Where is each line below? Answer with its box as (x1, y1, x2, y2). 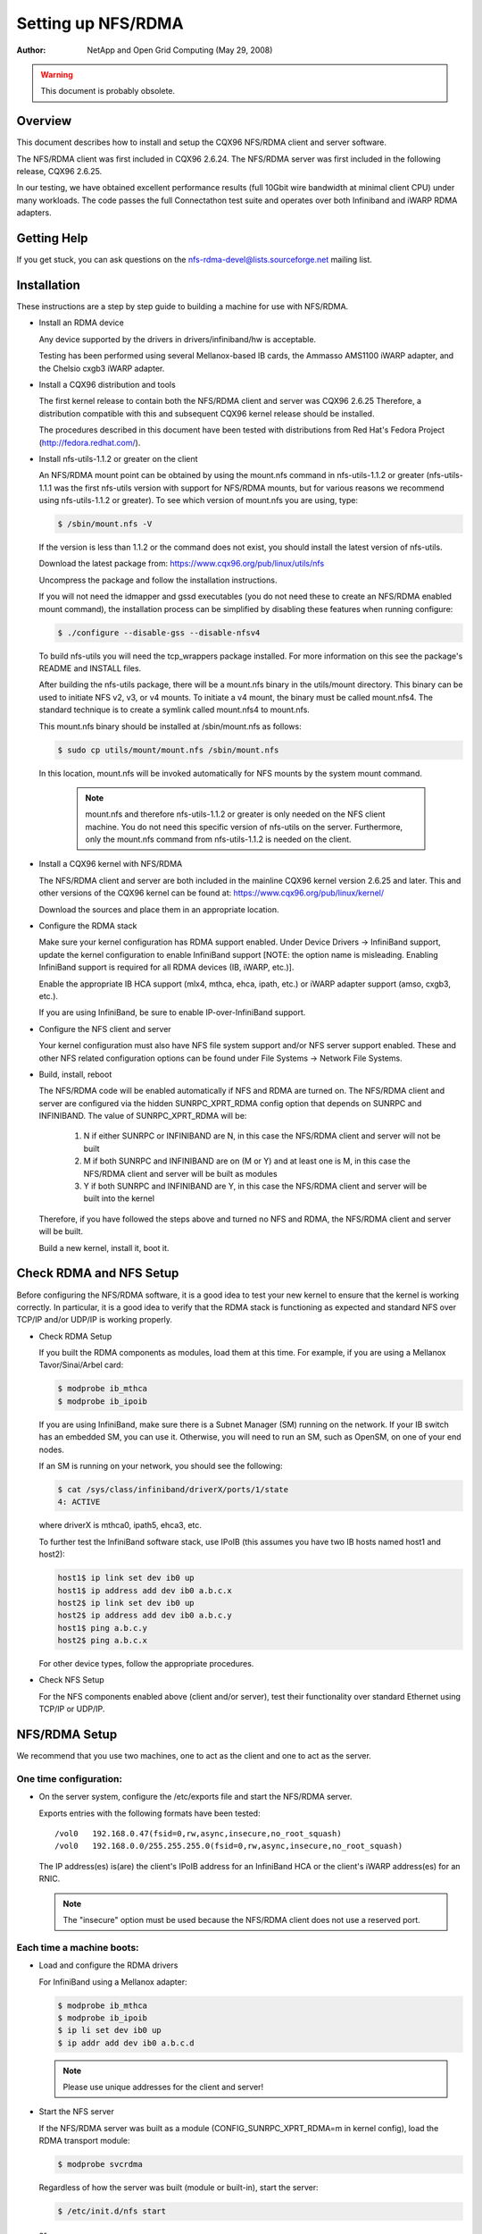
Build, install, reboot (38, 1069, 112, 1079)
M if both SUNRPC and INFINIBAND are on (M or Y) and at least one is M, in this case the (83, 1155, 411, 1166)
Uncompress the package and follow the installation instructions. (38, 575, 278, 585)
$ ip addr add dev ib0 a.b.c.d (57, 2037, 195, 2048)
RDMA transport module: (38, 2136, 130, 2146)
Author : (16, 45, 46, 55)
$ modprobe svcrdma (57, 2159, 143, 2170)
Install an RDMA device (38, 317, 124, 328)
